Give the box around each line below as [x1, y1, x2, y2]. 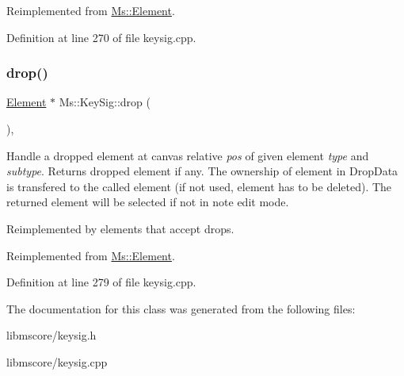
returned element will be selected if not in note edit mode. [6, 194, 289, 210]
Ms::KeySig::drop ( [59, 94, 151, 110]
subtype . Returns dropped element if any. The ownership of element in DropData [6, 163, 398, 179]
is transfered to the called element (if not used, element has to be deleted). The [6, 178, 392, 194]
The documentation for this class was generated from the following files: [6, 300, 356, 317]
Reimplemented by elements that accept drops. [6, 220, 234, 236]
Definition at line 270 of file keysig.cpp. [6, 29, 196, 45]
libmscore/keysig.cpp [6, 353, 108, 370]
